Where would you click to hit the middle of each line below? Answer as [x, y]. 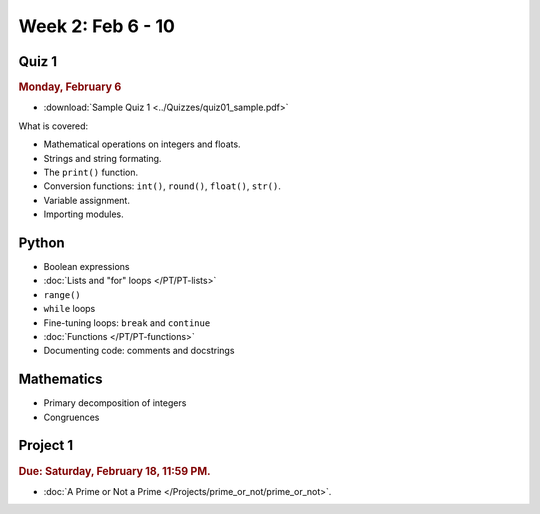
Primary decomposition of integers [115, 403]
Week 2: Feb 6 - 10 [96, 26]
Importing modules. [83, 214]
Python [41, 242]
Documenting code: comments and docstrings [139, 351]
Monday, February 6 [70, 87]
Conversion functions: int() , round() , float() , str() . [162, 186]
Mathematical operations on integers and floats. [142, 144]
